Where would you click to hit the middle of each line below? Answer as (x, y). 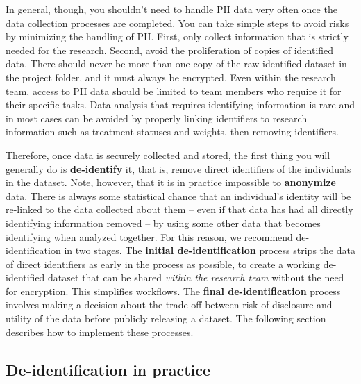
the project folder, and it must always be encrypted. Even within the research (171, 77)
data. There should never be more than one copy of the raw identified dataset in (176, 64)
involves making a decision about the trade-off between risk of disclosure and (169, 304)
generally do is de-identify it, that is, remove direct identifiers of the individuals (178, 168)
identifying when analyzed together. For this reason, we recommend (149, 236)
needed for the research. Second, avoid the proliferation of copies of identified (170, 50)
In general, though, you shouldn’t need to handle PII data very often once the (171, 9)
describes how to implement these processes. (100, 332)
